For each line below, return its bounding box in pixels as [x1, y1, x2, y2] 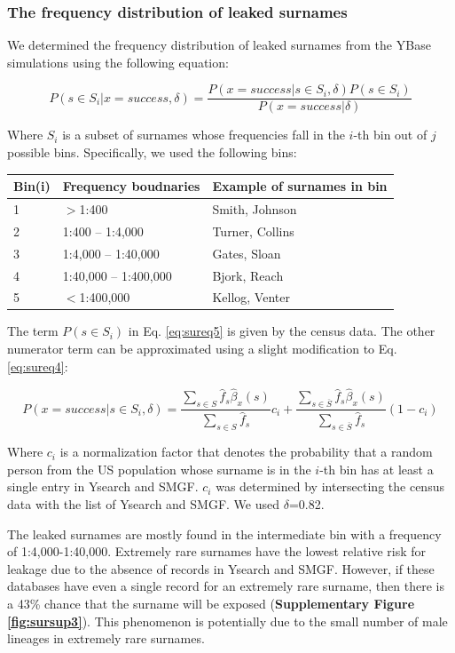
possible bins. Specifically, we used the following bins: [7, 143, 297, 162]
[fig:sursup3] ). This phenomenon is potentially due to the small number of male [7, 611, 448, 630]
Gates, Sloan [212, 243, 281, 262]
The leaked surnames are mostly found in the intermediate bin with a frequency [7, 524, 442, 543]
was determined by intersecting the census [216, 477, 444, 496]
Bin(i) [13, 177, 51, 195]
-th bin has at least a [319, 459, 434, 478]
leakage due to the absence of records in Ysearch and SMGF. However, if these [7, 559, 435, 577]
